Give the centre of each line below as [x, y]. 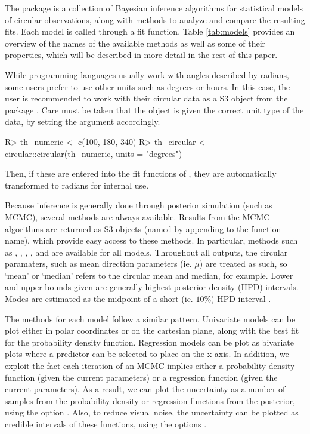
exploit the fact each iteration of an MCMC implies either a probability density [150, 366]
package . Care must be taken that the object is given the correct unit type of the [154, 110]
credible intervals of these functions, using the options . [106, 424]
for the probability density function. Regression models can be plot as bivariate [149, 342]
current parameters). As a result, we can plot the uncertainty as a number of [145, 389]
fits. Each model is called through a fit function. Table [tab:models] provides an [150, 31]
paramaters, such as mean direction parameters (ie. [98, 264]
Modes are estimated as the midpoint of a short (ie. [99, 299]
